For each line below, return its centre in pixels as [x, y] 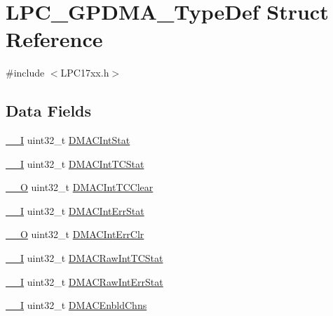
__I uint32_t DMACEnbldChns [76, 305]
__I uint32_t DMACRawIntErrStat [84, 281]
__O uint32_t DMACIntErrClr [75, 234]
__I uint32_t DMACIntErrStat [75, 210]
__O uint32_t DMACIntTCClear [80, 187]
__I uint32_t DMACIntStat [68, 140]
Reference [54, 39]
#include [25, 73]
